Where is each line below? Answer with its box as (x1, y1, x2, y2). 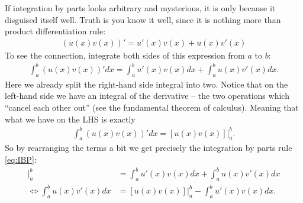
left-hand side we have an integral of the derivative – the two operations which (5, 89, 289, 102)
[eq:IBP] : (5, 153, 37, 166)
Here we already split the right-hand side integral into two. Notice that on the (5, 78, 288, 90)
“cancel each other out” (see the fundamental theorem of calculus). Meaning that (5, 101, 299, 113)
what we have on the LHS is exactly (5, 112, 136, 125)
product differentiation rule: (5, 25, 106, 37)
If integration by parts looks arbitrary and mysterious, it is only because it (5, 2, 276, 14)
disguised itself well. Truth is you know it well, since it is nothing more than (5, 13, 281, 25)
